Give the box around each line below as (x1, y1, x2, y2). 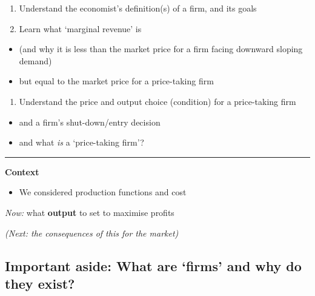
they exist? (5, 274, 75, 292)
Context (5, 165, 39, 178)
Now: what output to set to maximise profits (5, 206, 174, 218)
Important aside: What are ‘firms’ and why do (5, 256, 302, 275)
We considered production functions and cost (19, 186, 187, 198)
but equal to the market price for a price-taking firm (19, 75, 214, 87)
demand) (19, 54, 52, 67)
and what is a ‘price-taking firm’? (19, 136, 144, 149)
